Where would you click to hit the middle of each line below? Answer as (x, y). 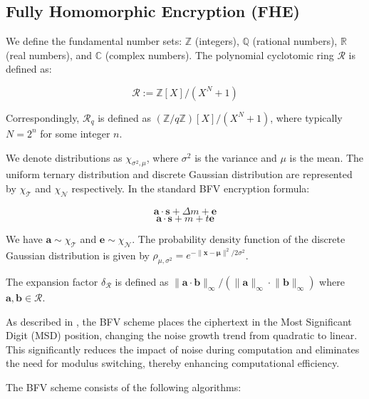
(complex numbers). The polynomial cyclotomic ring (219, 55)
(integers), (217, 41)
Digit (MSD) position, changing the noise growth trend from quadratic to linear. (182, 335)
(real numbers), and (49, 55)
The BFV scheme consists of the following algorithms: (124, 387)
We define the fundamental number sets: (94, 41)
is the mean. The (327, 157)
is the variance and (236, 157)
